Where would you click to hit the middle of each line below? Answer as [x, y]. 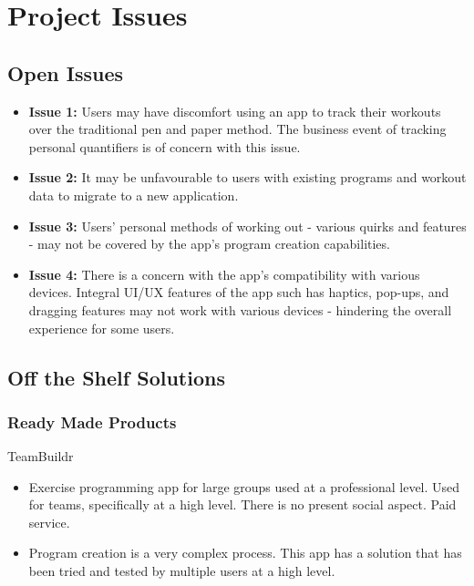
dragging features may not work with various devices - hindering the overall [240, 309]
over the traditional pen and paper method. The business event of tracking [237, 129]
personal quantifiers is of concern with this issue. [165, 146]
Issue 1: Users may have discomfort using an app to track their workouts [235, 111]
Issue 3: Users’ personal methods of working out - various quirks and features [247, 226]
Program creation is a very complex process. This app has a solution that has [245, 553]
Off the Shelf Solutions [116, 377]
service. [49, 522]
